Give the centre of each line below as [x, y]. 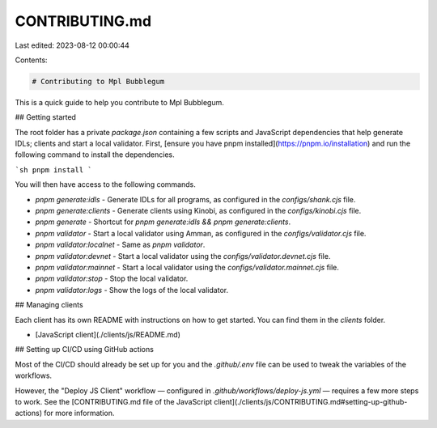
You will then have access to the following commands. [105, 184]
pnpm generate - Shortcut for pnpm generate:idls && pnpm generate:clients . [163, 222]
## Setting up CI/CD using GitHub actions [84, 350]
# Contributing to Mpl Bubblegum [98, 81]
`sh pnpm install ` [53, 170]
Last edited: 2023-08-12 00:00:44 [72, 45]
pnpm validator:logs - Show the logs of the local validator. [132, 290]
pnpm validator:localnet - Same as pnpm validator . [120, 245]
